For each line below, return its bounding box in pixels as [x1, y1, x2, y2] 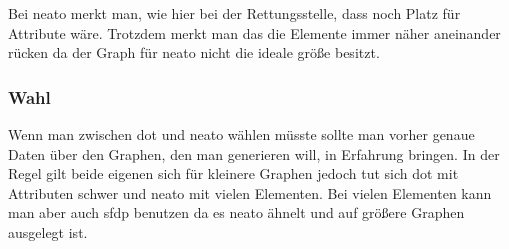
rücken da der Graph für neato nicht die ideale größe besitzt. [8, 42, 380, 63]
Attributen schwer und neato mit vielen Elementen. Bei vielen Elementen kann [8, 182, 492, 203]
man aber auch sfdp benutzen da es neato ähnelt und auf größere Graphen [8, 202, 465, 223]
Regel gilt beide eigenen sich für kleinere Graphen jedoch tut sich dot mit [8, 163, 459, 184]
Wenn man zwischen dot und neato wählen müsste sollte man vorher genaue [8, 124, 475, 144]
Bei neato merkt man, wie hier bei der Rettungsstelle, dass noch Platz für [8, 3, 461, 23]
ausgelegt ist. [8, 221, 88, 242]
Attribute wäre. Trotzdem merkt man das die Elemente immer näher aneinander [8, 22, 501, 43]
